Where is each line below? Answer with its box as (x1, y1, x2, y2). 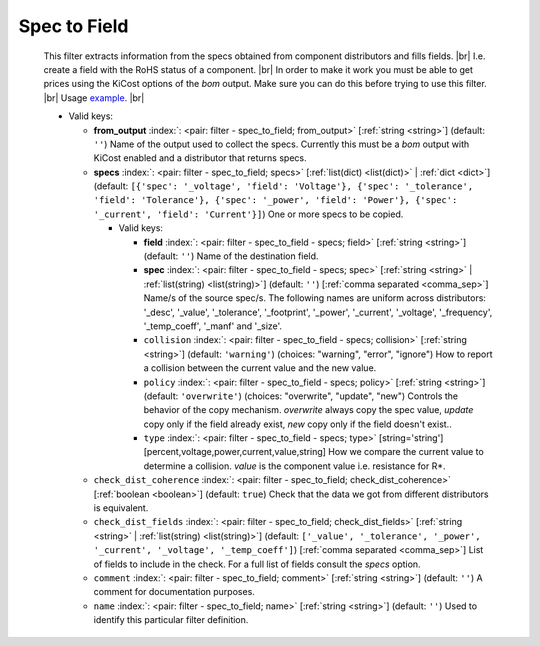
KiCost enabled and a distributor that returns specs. (93, 152, 307, 164)
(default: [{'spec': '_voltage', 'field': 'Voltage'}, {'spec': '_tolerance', (93, 180, 474, 192)
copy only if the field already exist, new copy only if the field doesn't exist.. (143, 418, 452, 430)
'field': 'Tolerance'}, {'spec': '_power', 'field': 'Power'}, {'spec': (93, 195, 458, 206)
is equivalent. (93, 502, 149, 514)
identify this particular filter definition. (93, 614, 249, 626)
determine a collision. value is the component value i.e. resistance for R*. (143, 460, 446, 472)
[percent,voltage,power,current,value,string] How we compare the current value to (143, 446, 484, 458)
